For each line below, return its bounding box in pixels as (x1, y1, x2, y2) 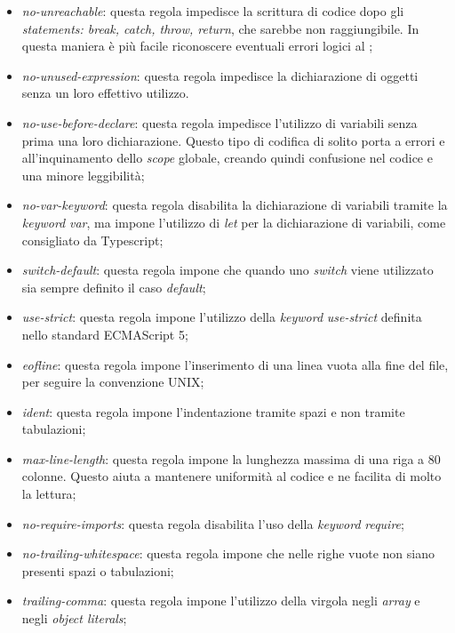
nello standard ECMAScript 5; (21, 325, 188, 343)
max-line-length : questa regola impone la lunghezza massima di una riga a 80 (21, 449, 441, 468)
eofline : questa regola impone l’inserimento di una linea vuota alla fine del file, (21, 355, 449, 373)
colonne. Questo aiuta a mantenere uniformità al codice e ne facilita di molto (21, 467, 442, 485)
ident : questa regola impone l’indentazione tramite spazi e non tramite (21, 402, 405, 421)
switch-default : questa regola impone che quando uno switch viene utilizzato (21, 260, 434, 279)
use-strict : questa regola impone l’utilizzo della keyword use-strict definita (21, 308, 422, 326)
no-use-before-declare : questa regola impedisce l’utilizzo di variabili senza (21, 113, 418, 132)
